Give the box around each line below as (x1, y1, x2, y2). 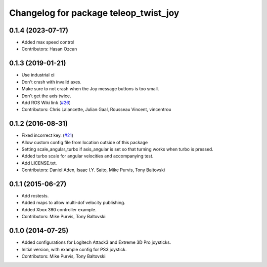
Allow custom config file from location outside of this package (21, 139, 148, 145)
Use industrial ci (21, 72, 54, 78)
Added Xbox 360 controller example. (21, 206, 96, 212)
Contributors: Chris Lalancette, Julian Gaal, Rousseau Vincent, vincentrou (21, 107, 172, 113)
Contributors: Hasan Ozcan (21, 46, 77, 52)
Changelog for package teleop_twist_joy (9, 7, 179, 18)
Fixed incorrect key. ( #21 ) (21, 132, 74, 138)
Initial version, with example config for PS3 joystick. (21, 246, 127, 252)
